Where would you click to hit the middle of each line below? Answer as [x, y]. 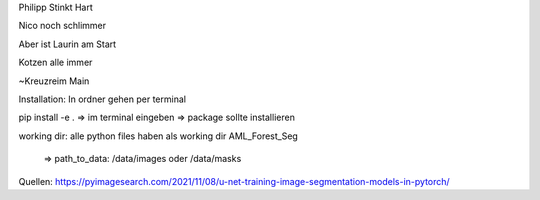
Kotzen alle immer [55, 62]
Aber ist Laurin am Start [67, 44]
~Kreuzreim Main [54, 81]
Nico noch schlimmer [62, 26]
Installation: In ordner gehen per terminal [102, 99]
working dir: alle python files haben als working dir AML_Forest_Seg [158, 136]
